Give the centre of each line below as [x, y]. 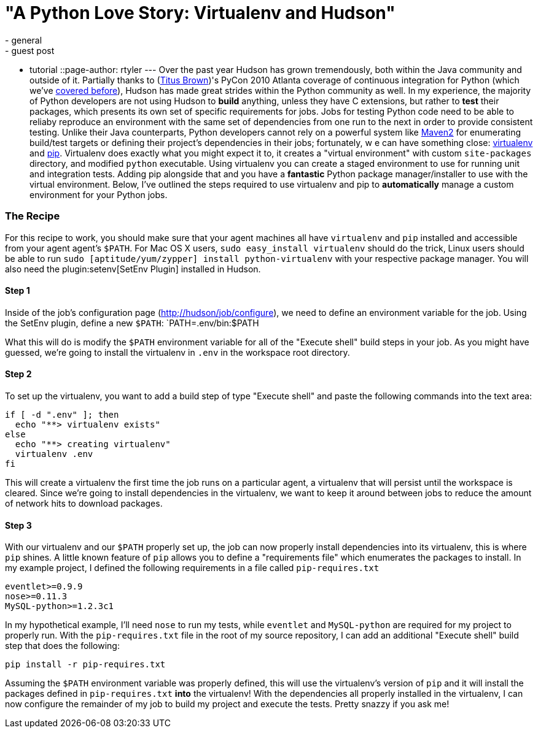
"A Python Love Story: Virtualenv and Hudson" [200, 13]
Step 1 [18, 291]
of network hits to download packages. [84, 503]
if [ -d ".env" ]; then [62, 414]
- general [24, 40]
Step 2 [18, 374]
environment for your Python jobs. [99, 194]
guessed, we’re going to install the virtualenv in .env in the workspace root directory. [177, 352]
